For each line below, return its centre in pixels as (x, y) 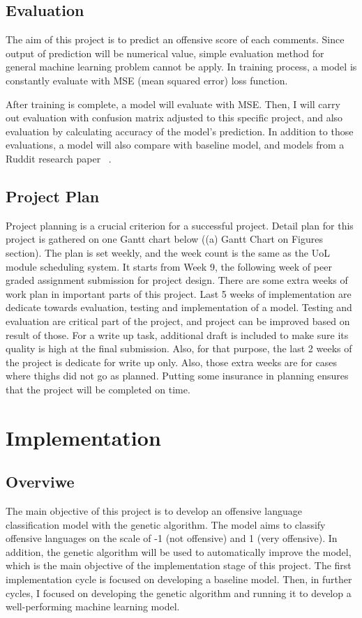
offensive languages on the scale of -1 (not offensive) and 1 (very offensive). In (172, 538)
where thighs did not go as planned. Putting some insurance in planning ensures (177, 376)
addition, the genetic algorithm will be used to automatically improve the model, (179, 551)
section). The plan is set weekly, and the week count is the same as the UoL (168, 252)
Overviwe (40, 482)
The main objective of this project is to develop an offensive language (154, 511)
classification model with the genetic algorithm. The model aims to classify (166, 524)
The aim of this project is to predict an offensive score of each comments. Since (175, 39)
